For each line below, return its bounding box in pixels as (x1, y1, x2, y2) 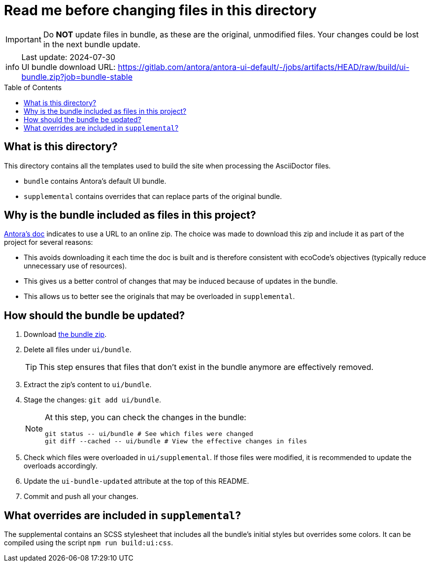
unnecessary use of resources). (24, 262, 127, 270)
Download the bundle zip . (24, 330, 107, 339)
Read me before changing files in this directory (4, 2, 317, 19)
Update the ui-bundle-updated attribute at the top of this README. (24, 477, 249, 486)
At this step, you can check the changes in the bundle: (45, 412, 246, 423)
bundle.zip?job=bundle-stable (21, 71, 133, 82)
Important (5, 34, 41, 44)
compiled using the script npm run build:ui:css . (4, 538, 173, 547)
